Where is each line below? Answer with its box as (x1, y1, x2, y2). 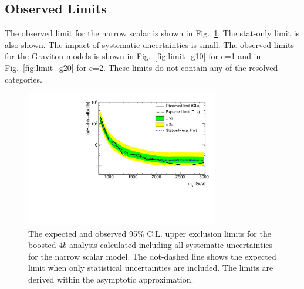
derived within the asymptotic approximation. (28, 273, 194, 285)
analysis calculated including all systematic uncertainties (69, 239, 273, 251)
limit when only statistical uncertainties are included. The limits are (28, 261, 273, 274)
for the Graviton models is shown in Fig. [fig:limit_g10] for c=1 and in (5, 50, 261, 62)
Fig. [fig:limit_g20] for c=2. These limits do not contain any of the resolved (5, 61, 278, 73)
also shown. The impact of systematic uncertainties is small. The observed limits (5, 38, 295, 50)
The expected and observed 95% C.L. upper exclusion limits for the (28, 227, 271, 239)
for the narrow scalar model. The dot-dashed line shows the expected (28, 250, 276, 262)
